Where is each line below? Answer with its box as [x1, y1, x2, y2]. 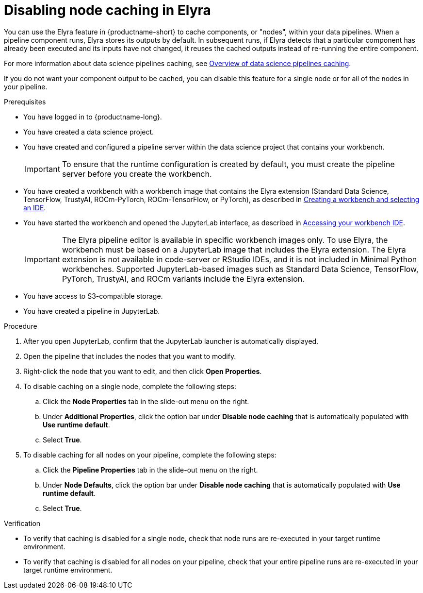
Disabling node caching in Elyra [4, 2, 211, 18]
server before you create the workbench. [62, 169, 212, 179]
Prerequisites [4, 97, 46, 106]
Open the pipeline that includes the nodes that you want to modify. [23, 352, 236, 360]
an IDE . [23, 203, 46, 212]
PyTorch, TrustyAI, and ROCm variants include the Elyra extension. [62, 273, 305, 284]
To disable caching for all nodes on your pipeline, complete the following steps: [23, 450, 277, 459]
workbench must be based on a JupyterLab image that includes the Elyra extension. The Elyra [62, 244, 406, 254]
